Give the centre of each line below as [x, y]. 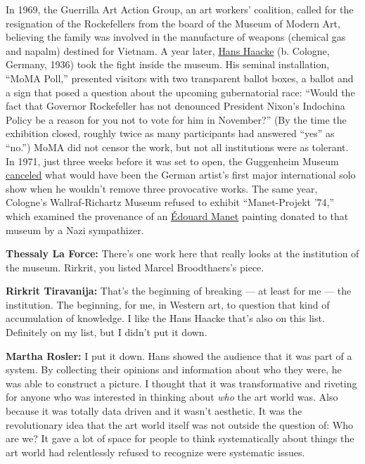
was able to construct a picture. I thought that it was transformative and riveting [181, 383]
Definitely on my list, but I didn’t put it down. [107, 332]
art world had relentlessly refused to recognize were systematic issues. [155, 452]
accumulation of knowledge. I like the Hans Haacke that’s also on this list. [165, 318]
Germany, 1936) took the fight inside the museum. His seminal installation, [168, 64]
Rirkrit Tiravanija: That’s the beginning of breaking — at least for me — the [179, 291]
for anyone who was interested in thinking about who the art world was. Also [172, 397]
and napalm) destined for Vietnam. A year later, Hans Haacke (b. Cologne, [168, 50]
